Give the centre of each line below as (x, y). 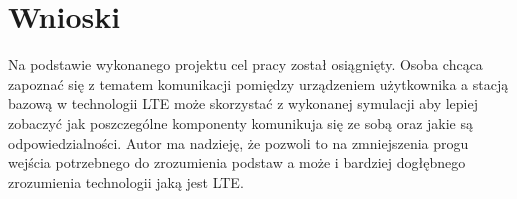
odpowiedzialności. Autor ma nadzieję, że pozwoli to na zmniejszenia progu (238, 142)
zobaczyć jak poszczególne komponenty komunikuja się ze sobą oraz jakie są (241, 122)
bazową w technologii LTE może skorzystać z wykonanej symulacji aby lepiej (243, 103)
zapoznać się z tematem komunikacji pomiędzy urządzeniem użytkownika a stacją (258, 83)
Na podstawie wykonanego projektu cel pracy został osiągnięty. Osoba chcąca (245, 64)
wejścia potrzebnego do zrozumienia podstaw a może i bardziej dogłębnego (237, 162)
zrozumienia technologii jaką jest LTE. (126, 181)
